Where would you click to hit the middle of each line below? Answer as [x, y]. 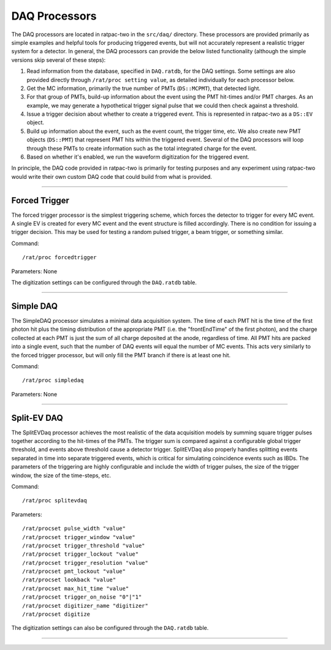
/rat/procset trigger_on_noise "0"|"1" [82, 597]
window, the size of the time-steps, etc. [61, 475]
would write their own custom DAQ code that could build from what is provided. [112, 176]
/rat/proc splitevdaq [55, 501]
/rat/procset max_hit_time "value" [76, 588]
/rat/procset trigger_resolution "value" [85, 563]
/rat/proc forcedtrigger [59, 258]
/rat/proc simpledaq [53, 380]
